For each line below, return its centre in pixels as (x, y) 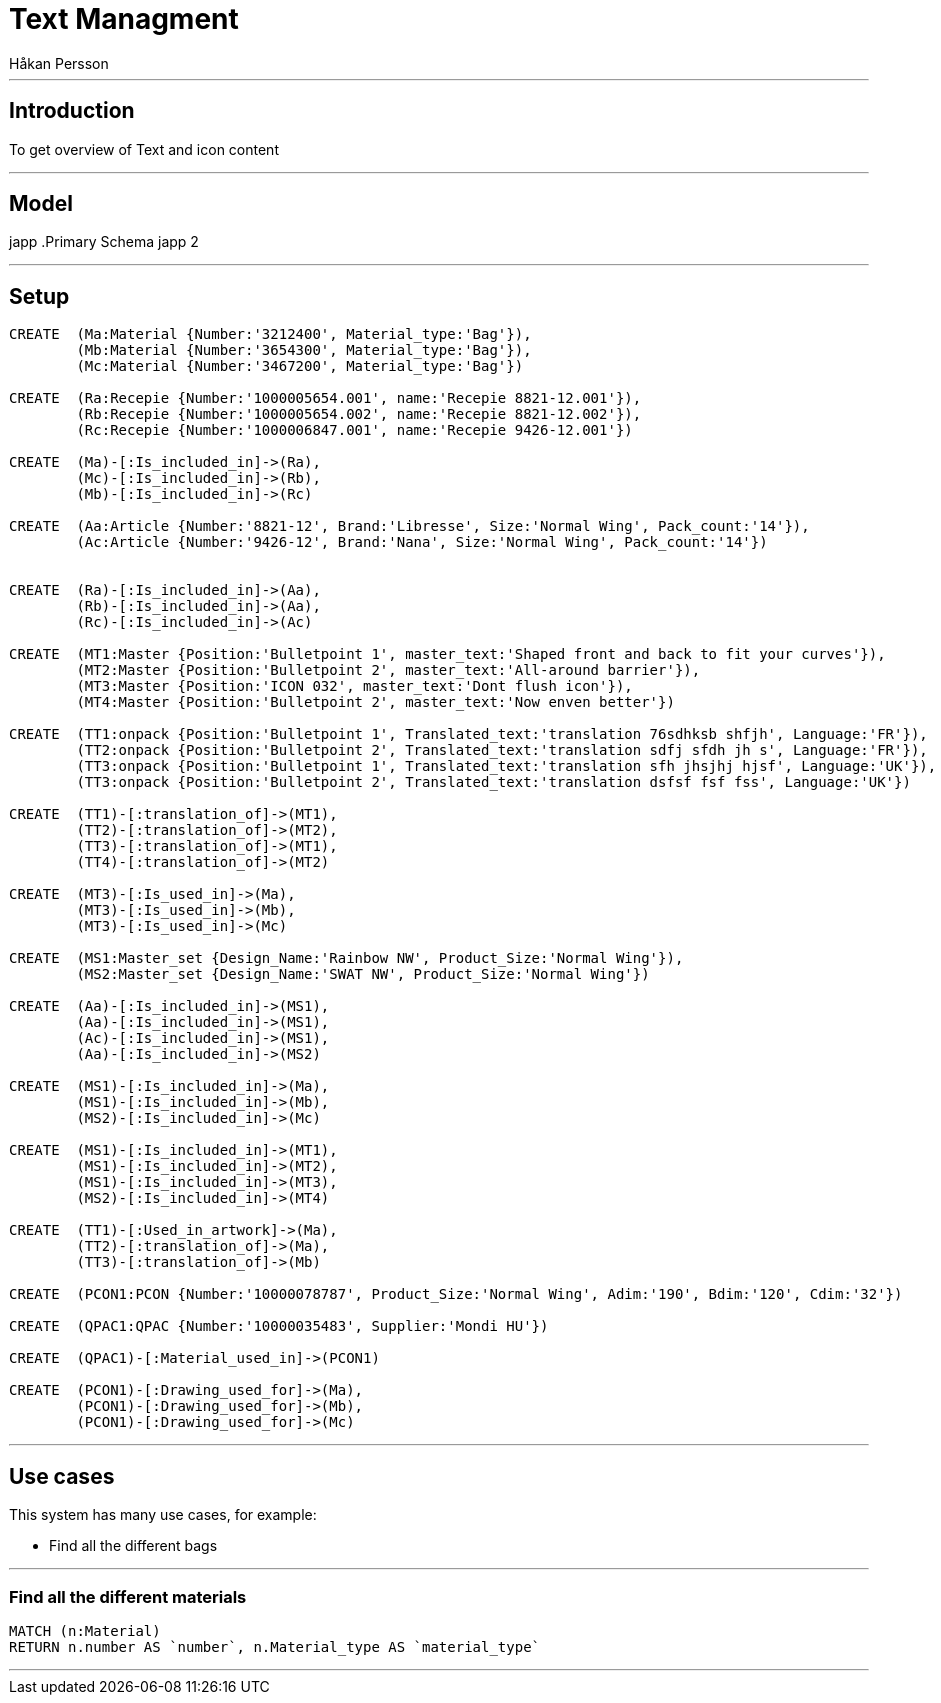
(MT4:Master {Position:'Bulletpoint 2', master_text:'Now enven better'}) (375, 702)
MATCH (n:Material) (85, 1630)
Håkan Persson (59, 63)
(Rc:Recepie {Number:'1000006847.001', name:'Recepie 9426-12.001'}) (354, 430)
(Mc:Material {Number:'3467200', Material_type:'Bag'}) (300, 366)
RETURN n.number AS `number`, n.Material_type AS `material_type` (275, 1646)
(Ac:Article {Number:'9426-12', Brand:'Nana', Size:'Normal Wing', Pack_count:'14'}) (422, 542)
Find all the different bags (133, 1546)
